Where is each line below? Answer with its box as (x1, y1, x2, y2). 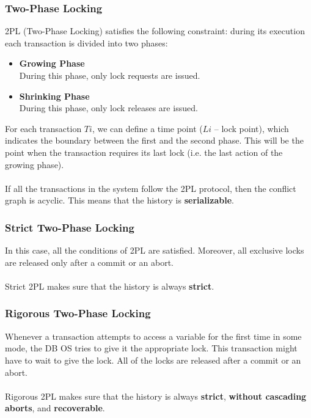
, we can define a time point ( (92, 122, 203, 134)
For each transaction (5, 122, 82, 134)
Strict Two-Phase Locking (5, 219, 134, 235)
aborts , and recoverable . (5, 402, 105, 414)
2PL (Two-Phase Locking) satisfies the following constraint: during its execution (5, 24, 305, 37)
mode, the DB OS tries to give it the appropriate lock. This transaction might (5, 342, 298, 354)
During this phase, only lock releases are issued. (19, 101, 198, 114)
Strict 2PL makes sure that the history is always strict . (5, 279, 214, 292)
